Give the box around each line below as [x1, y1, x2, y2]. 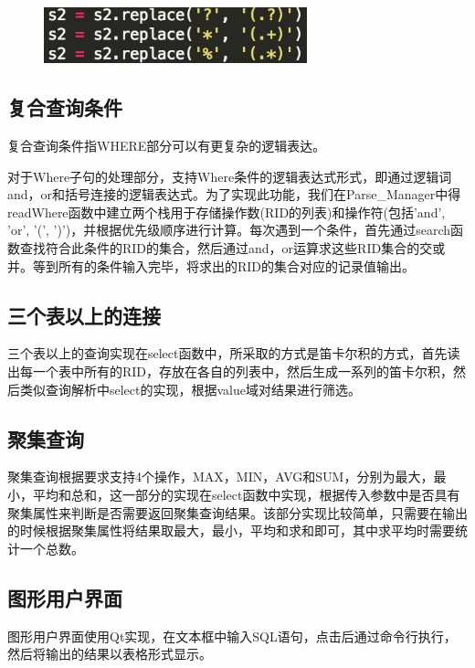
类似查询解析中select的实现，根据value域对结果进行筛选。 [19, 379, 362, 398]
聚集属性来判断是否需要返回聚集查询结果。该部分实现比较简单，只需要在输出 [7, 503, 468, 522]
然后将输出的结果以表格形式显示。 [7, 644, 212, 663]
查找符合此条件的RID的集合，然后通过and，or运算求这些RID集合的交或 [19, 239, 446, 258]
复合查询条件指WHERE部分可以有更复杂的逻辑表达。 [7, 136, 326, 155]
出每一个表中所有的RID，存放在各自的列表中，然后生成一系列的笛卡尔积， [7, 362, 454, 381]
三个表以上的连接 [7, 301, 161, 329]
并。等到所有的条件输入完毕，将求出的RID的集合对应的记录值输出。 [7, 256, 416, 275]
